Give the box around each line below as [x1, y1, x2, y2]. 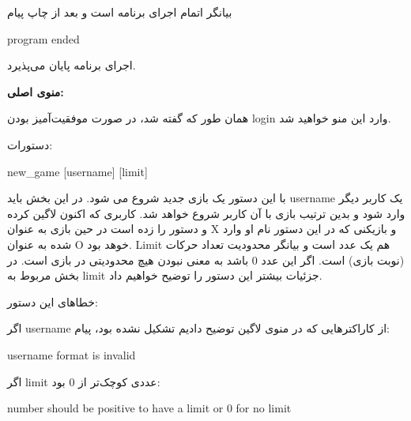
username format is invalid [7, 346, 136, 363]
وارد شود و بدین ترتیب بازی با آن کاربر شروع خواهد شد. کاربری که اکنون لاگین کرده [7, 205, 405, 221]
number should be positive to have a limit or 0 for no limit [7, 400, 292, 416]
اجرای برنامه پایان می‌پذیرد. [7, 57, 136, 73]
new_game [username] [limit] [7, 163, 148, 179]
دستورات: [7, 136, 53, 152]
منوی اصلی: [7, 83, 64, 100]
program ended [7, 30, 80, 47]
